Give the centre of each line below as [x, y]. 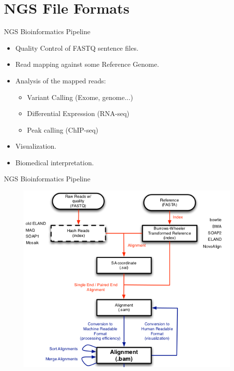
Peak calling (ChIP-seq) [63, 129]
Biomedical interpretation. [55, 162]
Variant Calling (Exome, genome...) [80, 97]
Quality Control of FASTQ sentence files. [77, 48]
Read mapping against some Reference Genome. [87, 64]
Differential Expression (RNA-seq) [78, 113]
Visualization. [36, 146]
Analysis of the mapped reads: [61, 80]
